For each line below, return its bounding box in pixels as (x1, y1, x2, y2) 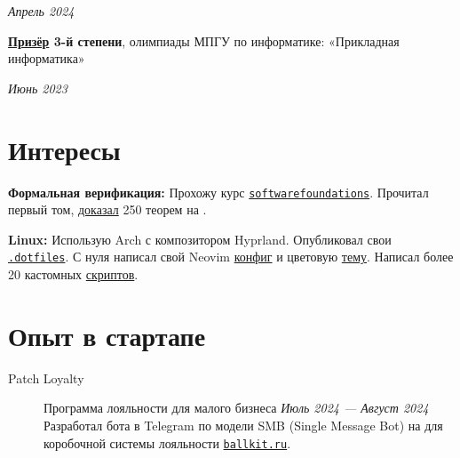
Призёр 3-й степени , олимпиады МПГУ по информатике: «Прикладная (8, 31, 400, 50)
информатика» (8, 49, 85, 68)
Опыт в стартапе (8, 317, 206, 353)
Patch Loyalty (8, 368, 84, 387)
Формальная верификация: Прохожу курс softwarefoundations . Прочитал (8, 182, 429, 201)
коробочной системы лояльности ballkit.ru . (44, 433, 291, 452)
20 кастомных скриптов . (8, 265, 139, 283)
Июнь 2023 (8, 78, 67, 97)
